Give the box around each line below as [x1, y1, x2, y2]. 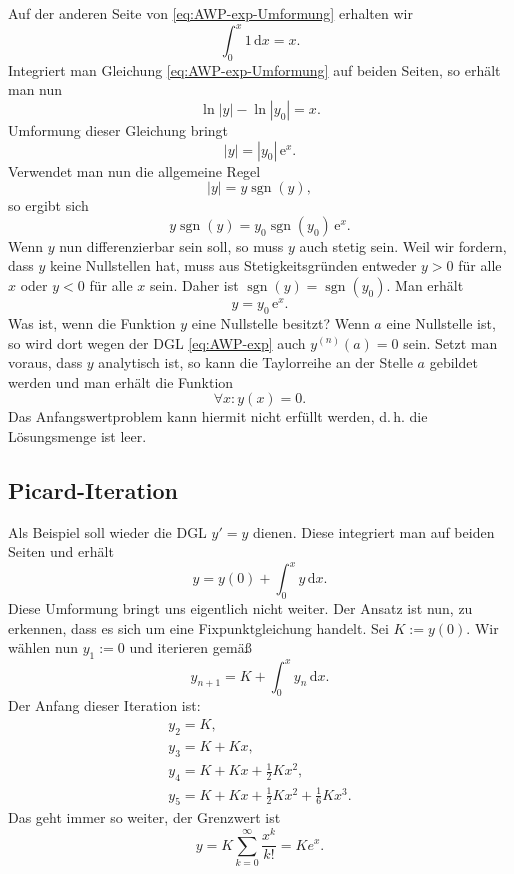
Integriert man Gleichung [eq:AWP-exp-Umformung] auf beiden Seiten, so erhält [8, 59, 501, 80]
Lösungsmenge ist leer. [8, 425, 147, 446]
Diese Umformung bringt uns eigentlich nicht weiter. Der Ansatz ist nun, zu [8, 598, 473, 619]
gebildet [429, 352, 478, 373]
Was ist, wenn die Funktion [8, 312, 176, 333]
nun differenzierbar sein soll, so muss [59, 235, 284, 256]
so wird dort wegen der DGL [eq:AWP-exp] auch [8, 332, 306, 353]
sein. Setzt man [403, 332, 498, 353]
